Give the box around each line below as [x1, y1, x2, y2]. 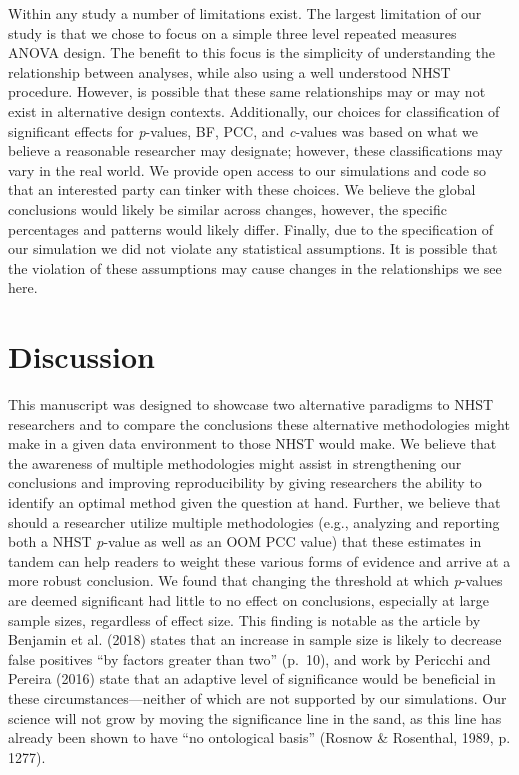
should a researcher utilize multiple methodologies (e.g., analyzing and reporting [8, 511, 500, 532]
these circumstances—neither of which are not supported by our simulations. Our [8, 687, 507, 708]
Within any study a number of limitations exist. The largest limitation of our [8, 3, 482, 23]
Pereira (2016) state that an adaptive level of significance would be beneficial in [8, 668, 496, 689]
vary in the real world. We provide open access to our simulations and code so [8, 159, 487, 180]
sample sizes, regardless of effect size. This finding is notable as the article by [8, 609, 481, 630]
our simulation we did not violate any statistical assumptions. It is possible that [8, 238, 498, 259]
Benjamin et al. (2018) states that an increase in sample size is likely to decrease [8, 629, 502, 650]
